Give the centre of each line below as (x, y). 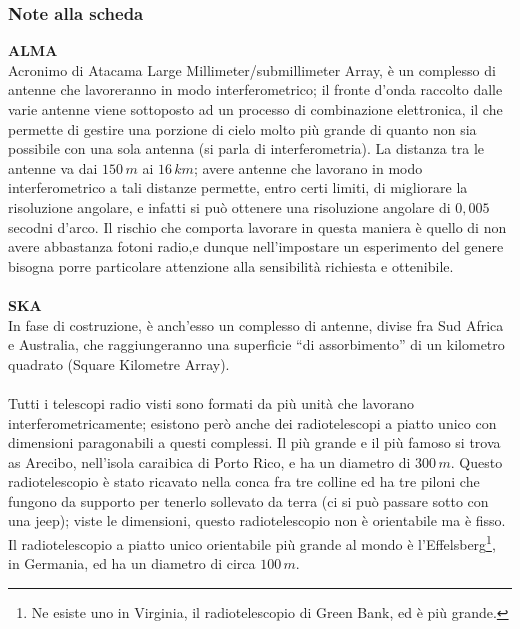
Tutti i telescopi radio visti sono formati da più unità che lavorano (211, 402)
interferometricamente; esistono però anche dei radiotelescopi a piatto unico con (252, 422)
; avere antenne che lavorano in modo (308, 167)
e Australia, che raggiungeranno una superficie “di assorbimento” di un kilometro (256, 344)
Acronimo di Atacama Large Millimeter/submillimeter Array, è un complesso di (252, 69)
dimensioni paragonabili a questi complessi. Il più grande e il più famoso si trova (254, 442)
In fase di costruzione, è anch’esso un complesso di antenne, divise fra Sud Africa (256, 324)
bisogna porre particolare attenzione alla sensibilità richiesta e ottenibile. (231, 265)
